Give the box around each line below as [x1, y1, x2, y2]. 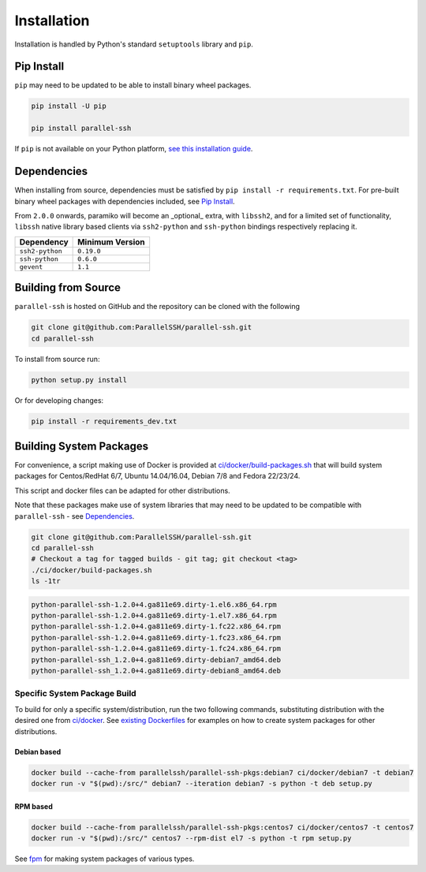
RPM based [14, 801, 53, 811]
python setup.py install [31, 375, 128, 384]
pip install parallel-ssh [31, 124, 132, 133]
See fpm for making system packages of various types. [14, 854, 195, 863]
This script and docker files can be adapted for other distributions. [14, 486, 230, 495]
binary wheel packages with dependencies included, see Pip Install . [14, 196, 236, 206]
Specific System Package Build [14, 688, 137, 699]
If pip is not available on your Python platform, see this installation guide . [14, 144, 253, 154]
